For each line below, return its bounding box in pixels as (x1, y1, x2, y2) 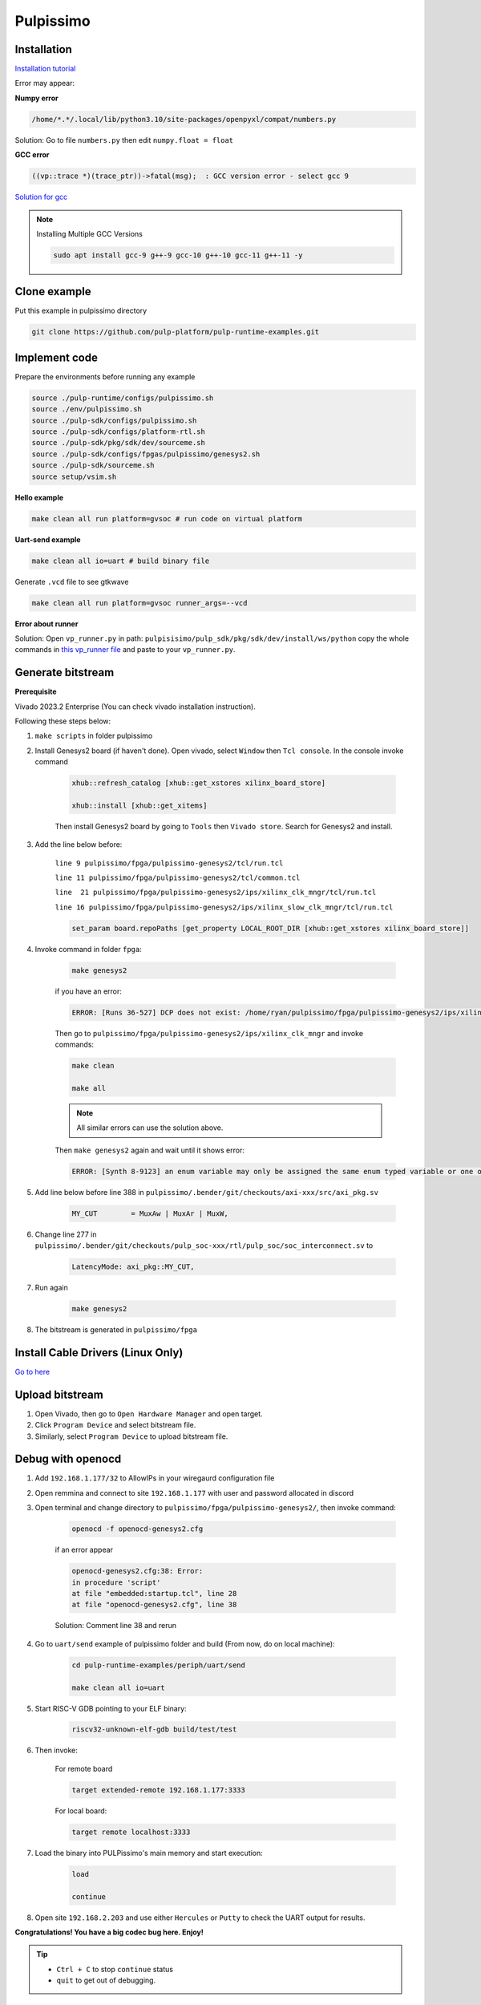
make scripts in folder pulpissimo (34, 731, 153, 741)
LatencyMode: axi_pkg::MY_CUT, (71, 1262, 196, 1271)
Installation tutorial (14, 64, 76, 74)
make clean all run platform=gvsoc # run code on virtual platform (31, 514, 303, 523)
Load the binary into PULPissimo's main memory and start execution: (34, 1848, 264, 1857)
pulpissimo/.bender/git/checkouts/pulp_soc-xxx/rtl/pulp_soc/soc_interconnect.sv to (34, 1241, 374, 1250)
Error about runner (14, 618, 79, 629)
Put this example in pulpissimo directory (14, 306, 148, 316)
